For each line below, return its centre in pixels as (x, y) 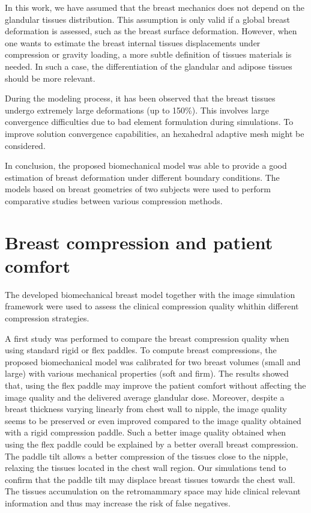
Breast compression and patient (139, 242)
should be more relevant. (50, 78)
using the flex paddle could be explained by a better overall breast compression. (152, 444)
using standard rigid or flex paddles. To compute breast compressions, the (141, 350)
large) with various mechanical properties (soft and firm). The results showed (147, 373)
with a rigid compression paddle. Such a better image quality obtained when (146, 432)
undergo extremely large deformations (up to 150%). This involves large (137, 110)
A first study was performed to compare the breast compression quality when (147, 338)
